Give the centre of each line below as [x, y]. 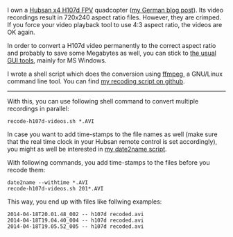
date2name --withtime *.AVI [48, 183]
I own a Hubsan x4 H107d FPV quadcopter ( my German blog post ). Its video [115, 10]
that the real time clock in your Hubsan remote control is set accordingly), [112, 141]
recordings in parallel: [38, 108]
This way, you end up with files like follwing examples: [85, 202]
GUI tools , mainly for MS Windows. [57, 60]
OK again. [21, 32]
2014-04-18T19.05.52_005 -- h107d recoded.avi [76, 227]
